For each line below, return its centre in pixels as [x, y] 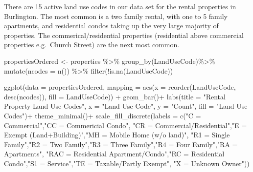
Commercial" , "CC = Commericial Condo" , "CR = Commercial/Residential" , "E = [126, 125]
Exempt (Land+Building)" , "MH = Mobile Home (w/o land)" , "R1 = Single [117, 135]
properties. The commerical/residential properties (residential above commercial [124, 35]
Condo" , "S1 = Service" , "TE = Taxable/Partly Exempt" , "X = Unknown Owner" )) [127, 163]
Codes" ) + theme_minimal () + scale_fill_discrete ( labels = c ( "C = [103, 115]
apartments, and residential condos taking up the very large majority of [111, 26]
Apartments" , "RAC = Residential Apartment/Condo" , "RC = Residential [114, 154]
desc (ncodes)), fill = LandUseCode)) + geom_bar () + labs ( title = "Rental [115, 96]
